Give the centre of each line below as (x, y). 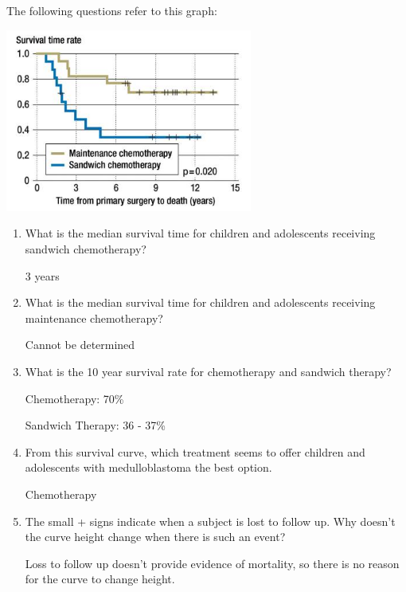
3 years (42, 275)
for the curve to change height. (100, 579)
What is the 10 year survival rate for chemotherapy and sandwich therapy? (208, 372)
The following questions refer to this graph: (112, 10)
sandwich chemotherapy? (86, 249)
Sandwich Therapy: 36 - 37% (96, 425)
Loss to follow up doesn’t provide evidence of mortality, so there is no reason (212, 563)
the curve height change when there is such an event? (155, 537)
